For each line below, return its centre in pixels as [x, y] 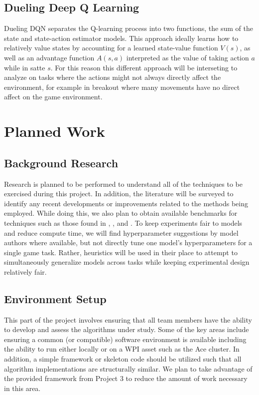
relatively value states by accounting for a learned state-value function [111, 48]
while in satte [25, 67]
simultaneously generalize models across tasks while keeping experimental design [127, 262]
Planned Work [55, 131]
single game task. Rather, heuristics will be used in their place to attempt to [121, 252]
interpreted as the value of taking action [188, 57]
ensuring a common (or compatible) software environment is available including [125, 339]
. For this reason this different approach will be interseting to [144, 67]
